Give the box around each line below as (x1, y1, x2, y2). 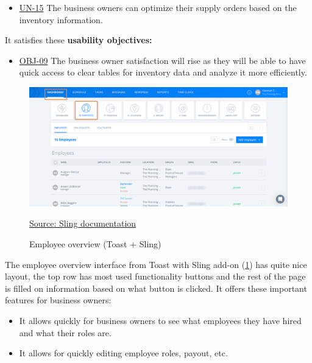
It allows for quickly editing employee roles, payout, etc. (19, 347, 228, 359)
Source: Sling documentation (29, 217, 136, 230)
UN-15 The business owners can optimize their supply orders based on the (19, 1, 297, 13)
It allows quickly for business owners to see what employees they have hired (19, 314, 302, 326)
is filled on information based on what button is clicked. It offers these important (5, 281, 307, 294)
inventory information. (19, 13, 103, 26)
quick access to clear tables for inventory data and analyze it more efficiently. (19, 66, 307, 79)
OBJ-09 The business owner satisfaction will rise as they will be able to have (19, 54, 306, 66)
